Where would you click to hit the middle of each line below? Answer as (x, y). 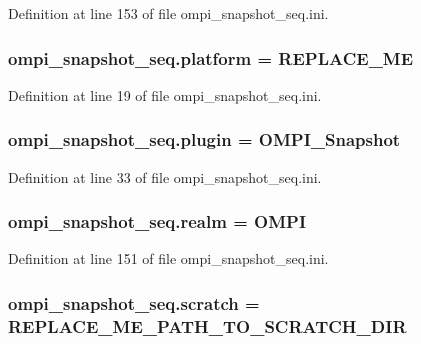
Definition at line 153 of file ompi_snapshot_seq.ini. (168, 13)
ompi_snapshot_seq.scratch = (134, 302)
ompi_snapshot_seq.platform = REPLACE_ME (211, 57)
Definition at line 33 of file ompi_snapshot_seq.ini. (165, 176)
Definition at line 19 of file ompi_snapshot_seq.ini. (165, 94)
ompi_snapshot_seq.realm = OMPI (157, 221)
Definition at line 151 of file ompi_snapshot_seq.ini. (168, 258)
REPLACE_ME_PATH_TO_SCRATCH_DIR (207, 325)
